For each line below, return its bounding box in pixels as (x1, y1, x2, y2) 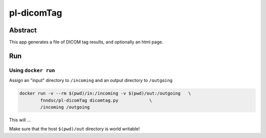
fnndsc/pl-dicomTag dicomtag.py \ (40, 97, 152, 103)
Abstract (9, 26, 37, 34)
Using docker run (9, 67, 55, 74)
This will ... (9, 117, 31, 123)
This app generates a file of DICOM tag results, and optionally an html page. (9, 39, 164, 45)
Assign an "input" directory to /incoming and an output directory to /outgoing (9, 78, 172, 83)
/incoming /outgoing (40, 104, 90, 110)
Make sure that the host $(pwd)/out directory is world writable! (9, 126, 140, 132)
